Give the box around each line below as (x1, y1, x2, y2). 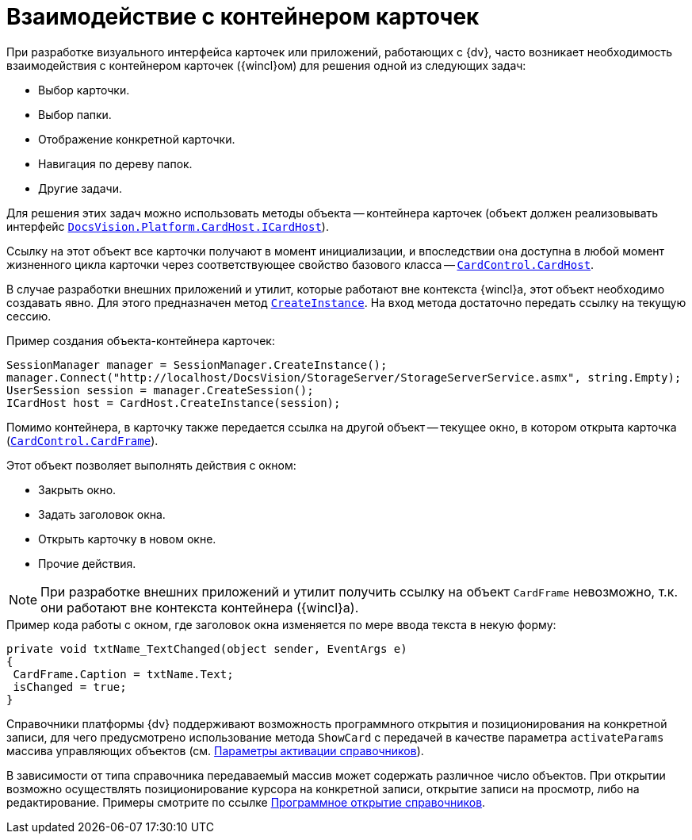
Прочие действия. (38, 556, 136, 570)
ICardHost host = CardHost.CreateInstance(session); (6, 396, 341, 409)
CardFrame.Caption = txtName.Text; (13, 667, 234, 681)
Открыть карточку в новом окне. (38, 531, 216, 546)
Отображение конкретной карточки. (38, 132, 235, 146)
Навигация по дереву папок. (38, 156, 193, 171)
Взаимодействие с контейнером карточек (6, 3, 480, 30)
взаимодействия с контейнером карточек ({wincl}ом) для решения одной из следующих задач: (6, 58, 526, 72)
